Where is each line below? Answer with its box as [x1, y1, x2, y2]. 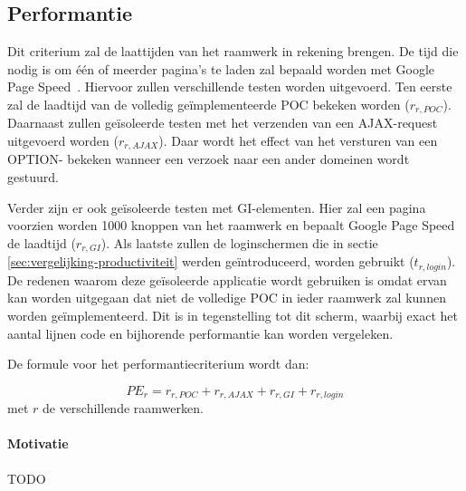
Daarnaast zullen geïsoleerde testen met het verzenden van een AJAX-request [7, 113, 438, 132]
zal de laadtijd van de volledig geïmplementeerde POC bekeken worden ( [7, 94, 410, 113]
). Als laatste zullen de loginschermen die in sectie [100, 233, 378, 252]
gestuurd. [7, 168, 59, 187]
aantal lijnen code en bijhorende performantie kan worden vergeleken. [7, 323, 394, 342]
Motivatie [7, 434, 69, 453]
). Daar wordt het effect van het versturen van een [158, 131, 438, 150]
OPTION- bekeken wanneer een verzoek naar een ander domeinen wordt [7, 149, 410, 168]
